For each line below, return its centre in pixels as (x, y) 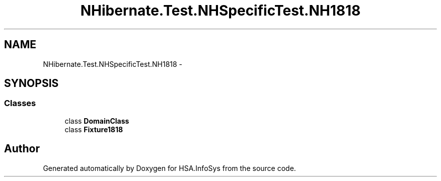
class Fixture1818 (94, 129)
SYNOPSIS (31, 83)
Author (22, 149)
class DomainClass (97, 121)
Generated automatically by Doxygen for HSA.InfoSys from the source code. (169, 168)
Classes (20, 103)
